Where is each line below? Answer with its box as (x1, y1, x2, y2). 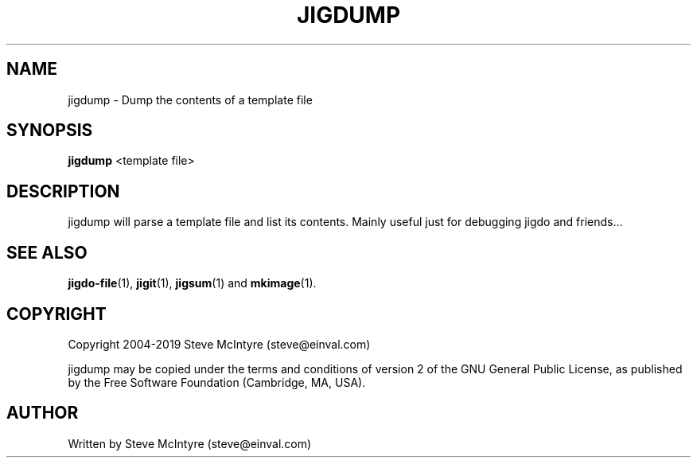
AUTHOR (6, 403, 79, 423)
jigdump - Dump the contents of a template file (68, 92, 313, 107)
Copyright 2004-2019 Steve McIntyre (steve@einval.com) (68, 337, 371, 351)
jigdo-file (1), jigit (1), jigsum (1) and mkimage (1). (68, 276, 317, 290)
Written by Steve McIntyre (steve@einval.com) (68, 436, 312, 450)
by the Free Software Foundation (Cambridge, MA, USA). (68, 375, 366, 389)
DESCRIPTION (6, 181, 120, 201)
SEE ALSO (6, 242, 88, 263)
